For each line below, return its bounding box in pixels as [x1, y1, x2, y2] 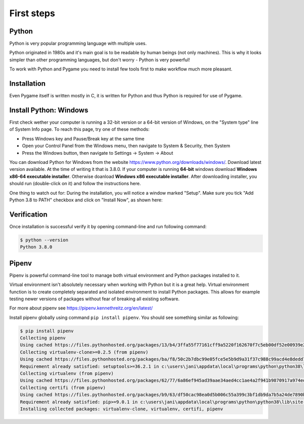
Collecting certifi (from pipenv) [20, 384, 106, 391]
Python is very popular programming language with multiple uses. [9, 41, 147, 47]
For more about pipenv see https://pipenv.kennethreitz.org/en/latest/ [9, 305, 153, 311]
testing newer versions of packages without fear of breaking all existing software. [9, 296, 180, 302]
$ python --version [20, 237, 68, 243]
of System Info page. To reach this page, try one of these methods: [9, 126, 149, 132]
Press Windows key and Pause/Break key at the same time [22, 135, 144, 142]
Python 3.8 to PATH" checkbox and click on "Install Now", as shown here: [9, 197, 163, 203]
